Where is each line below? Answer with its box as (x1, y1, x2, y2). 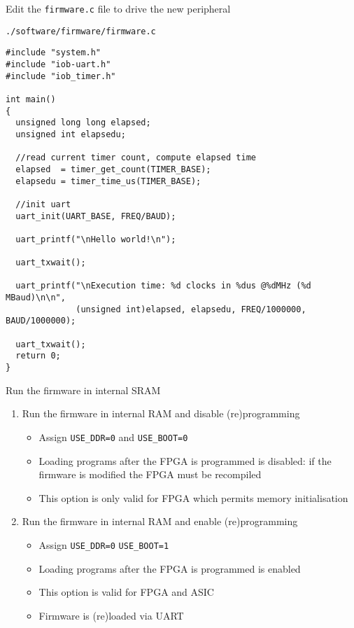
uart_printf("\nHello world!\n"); (15, 234, 176, 244)
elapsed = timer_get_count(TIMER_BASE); (15, 164, 211, 174)
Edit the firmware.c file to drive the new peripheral (6, 1, 231, 15)
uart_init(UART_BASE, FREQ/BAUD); (15, 211, 176, 221)
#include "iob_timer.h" (6, 71, 116, 81)
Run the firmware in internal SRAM (6, 382, 161, 397)
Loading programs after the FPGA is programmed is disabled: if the (38, 453, 332, 468)
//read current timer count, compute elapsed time (15, 153, 256, 163)
